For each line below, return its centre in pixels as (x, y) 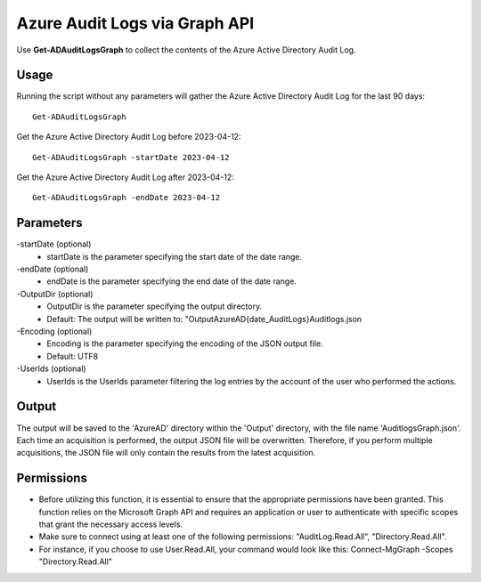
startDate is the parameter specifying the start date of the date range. (175, 256)
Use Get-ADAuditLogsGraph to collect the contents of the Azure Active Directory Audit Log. (186, 50)
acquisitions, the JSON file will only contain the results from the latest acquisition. (166, 453)
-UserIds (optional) (51, 368)
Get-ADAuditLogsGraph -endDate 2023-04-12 (126, 198)
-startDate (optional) (54, 244)
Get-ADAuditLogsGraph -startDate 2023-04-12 (131, 157)
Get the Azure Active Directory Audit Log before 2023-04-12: (129, 137)
